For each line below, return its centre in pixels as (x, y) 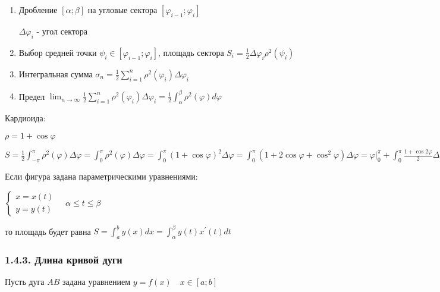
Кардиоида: (25, 118)
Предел (32, 96)
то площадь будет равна (48, 231)
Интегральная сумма (56, 73)
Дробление (38, 10)
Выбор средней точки (58, 52)
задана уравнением (97, 282)
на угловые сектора (122, 10)
